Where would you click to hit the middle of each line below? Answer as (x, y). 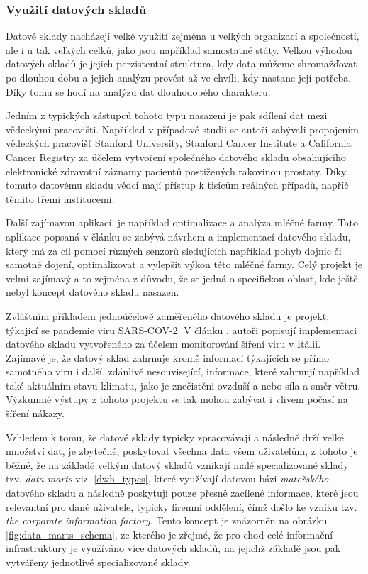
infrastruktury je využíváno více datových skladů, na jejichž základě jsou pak (173, 548)
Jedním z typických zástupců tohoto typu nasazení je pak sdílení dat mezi (167, 115)
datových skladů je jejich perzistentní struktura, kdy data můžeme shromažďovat (182, 64)
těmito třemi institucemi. (60, 198)
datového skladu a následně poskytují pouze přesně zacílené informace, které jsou (182, 493)
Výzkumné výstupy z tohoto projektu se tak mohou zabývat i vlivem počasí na (177, 399)
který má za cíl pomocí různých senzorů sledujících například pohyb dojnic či (174, 250)
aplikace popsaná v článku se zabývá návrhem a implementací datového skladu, (178, 236)
